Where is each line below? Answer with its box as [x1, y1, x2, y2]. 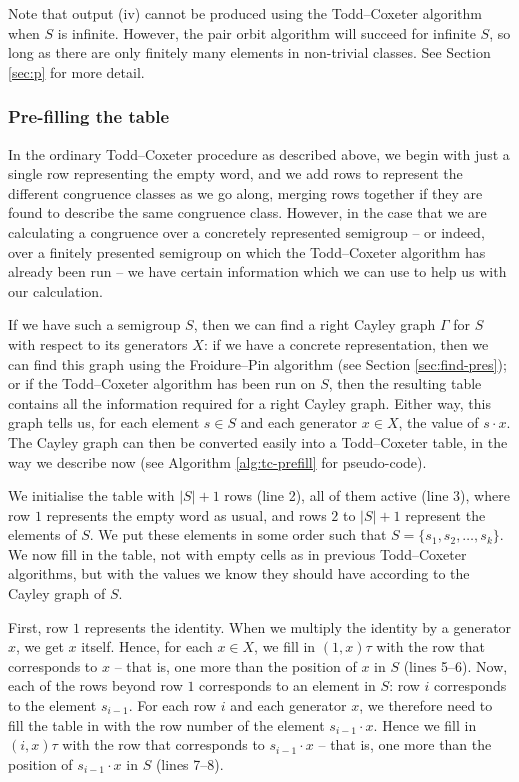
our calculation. [8, 280, 103, 301]
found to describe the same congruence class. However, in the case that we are [8, 202, 487, 223]
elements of [8, 524, 77, 545]
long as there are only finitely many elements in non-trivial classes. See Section [8, 42, 491, 63]
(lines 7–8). [155, 753, 224, 774]
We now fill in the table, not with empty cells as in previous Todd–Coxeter [8, 543, 467, 564]
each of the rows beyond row [8, 675, 183, 696]
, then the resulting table [328, 373, 482, 394]
